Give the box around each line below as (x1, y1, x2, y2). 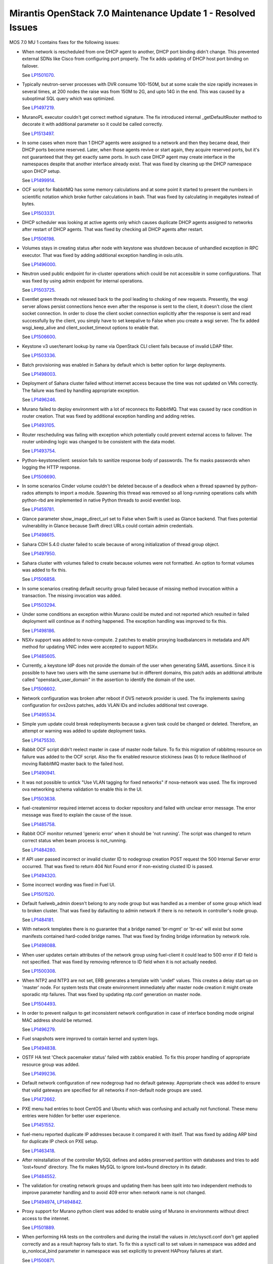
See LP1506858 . (22, 576, 56, 582)
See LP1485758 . (22, 821, 56, 827)
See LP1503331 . (22, 210, 56, 216)
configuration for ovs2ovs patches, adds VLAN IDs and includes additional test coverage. (22, 702, 208, 708)
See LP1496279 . (22, 1026, 56, 1032)
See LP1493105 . (22, 422, 56, 428)
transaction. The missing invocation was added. (22, 593, 122, 599)
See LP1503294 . (22, 602, 57, 608)
